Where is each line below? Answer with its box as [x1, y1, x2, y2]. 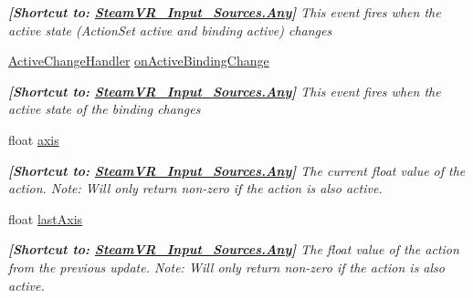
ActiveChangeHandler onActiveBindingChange [8, 51, 269, 70]
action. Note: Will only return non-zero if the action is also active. [8, 179, 383, 198]
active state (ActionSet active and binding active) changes [8, 20, 332, 39]
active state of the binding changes [8, 99, 201, 118]
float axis [8, 129, 59, 149]
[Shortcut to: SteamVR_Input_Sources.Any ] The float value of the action [8, 240, 459, 259]
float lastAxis [8, 209, 83, 228]
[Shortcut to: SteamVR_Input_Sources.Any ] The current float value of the [8, 160, 466, 180]
